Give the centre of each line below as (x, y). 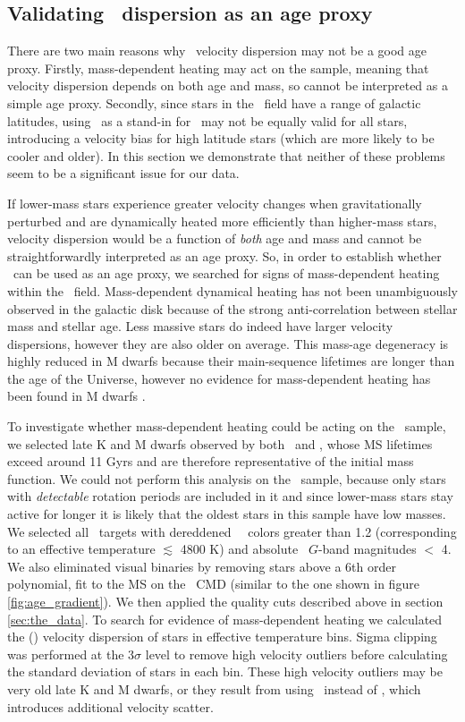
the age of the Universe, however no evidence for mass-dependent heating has (219, 378)
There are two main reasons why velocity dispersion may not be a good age (217, 51)
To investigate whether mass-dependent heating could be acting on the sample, (227, 426)
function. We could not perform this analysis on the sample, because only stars (227, 478)
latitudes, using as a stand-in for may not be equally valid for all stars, (207, 120)
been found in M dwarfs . (76, 396)
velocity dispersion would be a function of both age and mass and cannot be (215, 238)
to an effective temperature (81, 549)
